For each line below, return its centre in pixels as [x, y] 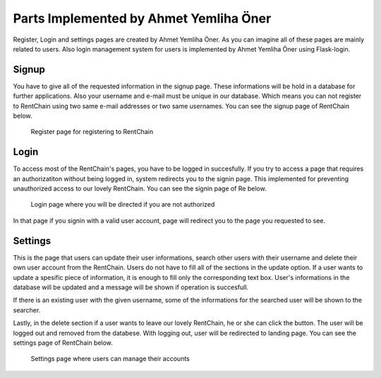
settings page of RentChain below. [63, 343]
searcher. [27, 310]
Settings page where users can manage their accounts [110, 359]
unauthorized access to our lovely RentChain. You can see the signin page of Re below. [140, 189]
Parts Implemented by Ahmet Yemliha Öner [142, 18]
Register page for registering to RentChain [92, 132]
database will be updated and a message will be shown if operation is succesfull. [131, 287]
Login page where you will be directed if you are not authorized [123, 205]
